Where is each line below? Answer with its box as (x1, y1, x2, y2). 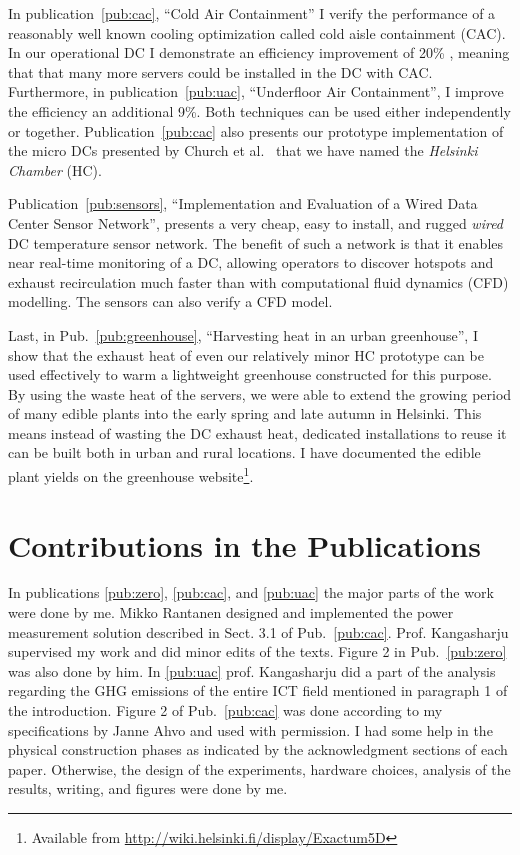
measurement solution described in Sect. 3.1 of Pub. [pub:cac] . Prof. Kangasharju (8, 621, 509, 642)
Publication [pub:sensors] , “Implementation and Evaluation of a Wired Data (8, 193, 478, 214)
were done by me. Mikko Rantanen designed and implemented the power (8, 602, 454, 623)
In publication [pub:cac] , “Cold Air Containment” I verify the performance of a (8, 3, 496, 23)
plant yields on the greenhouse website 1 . (8, 463, 254, 486)
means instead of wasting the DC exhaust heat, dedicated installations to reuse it (8, 422, 507, 443)
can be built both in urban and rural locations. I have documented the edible (8, 442, 481, 463)
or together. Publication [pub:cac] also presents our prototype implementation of (8, 120, 504, 141)
